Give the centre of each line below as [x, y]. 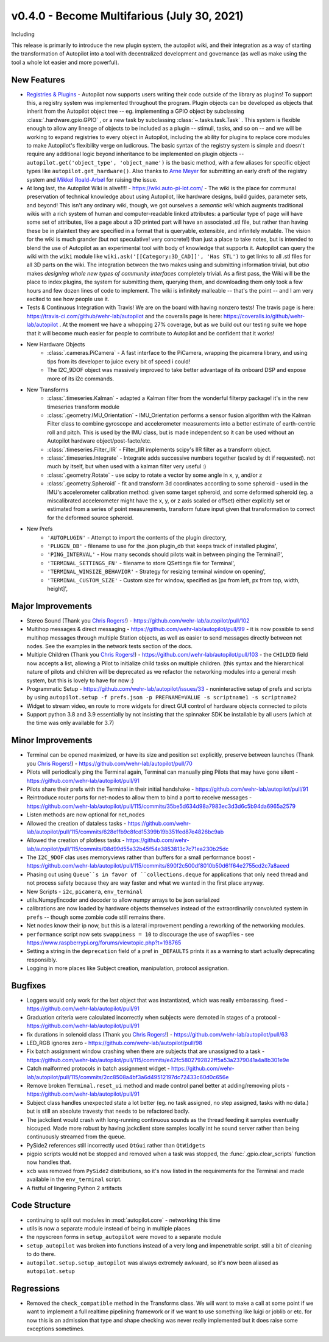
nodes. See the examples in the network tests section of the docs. [110, 646]
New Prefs [40, 529]
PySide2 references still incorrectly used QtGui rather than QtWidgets [116, 1145]
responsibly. [42, 960]
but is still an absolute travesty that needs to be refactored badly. [108, 1111]
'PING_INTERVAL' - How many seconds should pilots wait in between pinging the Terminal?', [165, 554]
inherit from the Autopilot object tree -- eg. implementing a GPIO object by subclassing [136, 111]
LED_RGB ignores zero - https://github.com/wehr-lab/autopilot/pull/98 [114, 1043]
